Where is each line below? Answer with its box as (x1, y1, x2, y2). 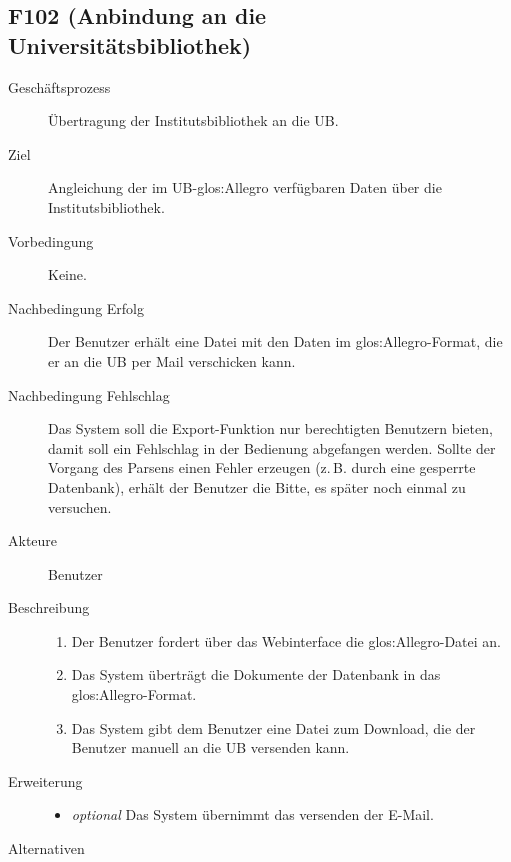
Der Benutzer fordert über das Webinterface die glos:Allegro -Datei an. (71, 630, 501, 651)
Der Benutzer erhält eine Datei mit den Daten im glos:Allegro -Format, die (48, 331, 503, 352)
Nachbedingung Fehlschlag (8, 384, 170, 405)
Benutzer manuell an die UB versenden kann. (71, 737, 350, 758)
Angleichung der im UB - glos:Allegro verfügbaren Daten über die (48, 177, 442, 198)
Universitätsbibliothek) (8, 29, 252, 60)
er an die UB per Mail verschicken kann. (48, 350, 296, 371)
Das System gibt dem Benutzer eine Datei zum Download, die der (71, 717, 476, 738)
